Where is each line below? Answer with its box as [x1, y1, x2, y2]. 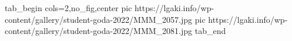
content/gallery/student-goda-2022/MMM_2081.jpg [5, 25, 193, 37]
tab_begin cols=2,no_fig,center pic [5, 2, 132, 13]
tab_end [194, 25, 226, 37]
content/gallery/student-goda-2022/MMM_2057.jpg [5, 13, 193, 25]
